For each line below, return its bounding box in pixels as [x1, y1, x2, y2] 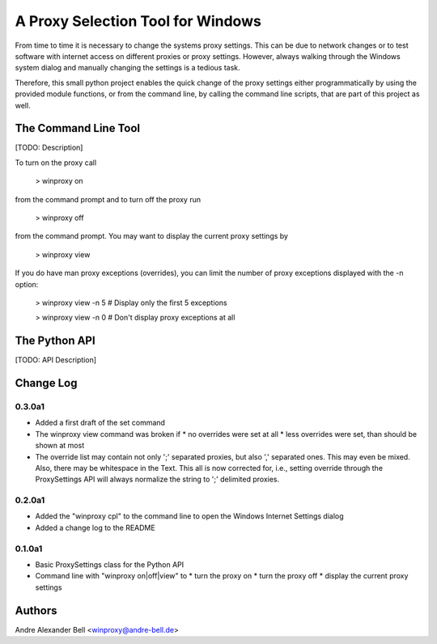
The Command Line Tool [15, 121, 141, 135]
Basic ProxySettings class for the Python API [35, 560, 185, 570]
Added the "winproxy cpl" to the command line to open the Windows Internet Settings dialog [35, 511, 344, 521]
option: [15, 279, 39, 289]
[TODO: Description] [15, 142, 83, 153]
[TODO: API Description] [15, 355, 97, 365]
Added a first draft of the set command [35, 417, 166, 428]
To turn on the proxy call [15, 158, 97, 167]
